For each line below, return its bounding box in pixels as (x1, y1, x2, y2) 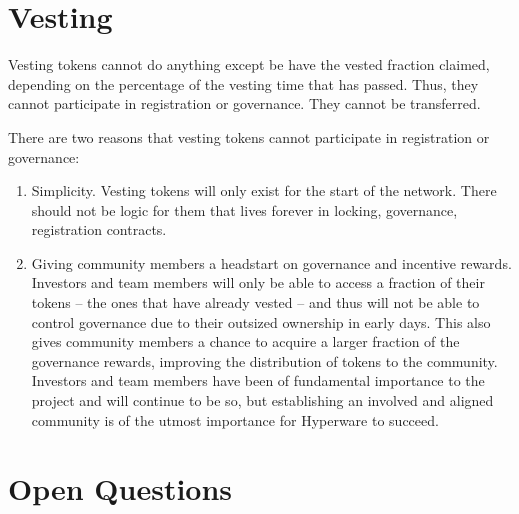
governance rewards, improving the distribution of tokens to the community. (31, 350, 498, 371)
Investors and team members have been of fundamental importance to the (31, 370, 485, 391)
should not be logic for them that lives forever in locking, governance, (31, 199, 458, 220)
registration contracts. (31, 219, 167, 240)
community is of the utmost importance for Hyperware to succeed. (31, 409, 439, 430)
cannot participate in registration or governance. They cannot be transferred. (8, 93, 481, 114)
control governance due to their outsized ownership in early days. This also (31, 311, 491, 332)
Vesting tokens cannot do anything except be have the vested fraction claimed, (8, 54, 490, 75)
